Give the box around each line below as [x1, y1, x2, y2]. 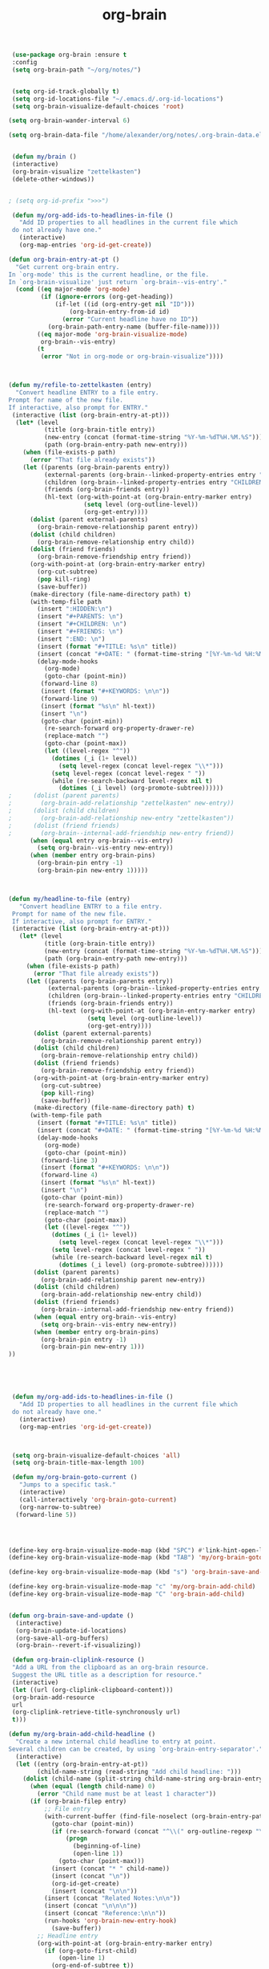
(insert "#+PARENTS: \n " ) [37, 613, 124, 621]
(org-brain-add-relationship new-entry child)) [40, 1290, 203, 1298]
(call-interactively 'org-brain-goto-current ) [18, 1495, 178, 1503]
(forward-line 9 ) [40, 695, 98, 703]
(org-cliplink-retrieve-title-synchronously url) [11, 1708, 181, 1716]
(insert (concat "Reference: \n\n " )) [43, 1910, 167, 1918]
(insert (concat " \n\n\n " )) [43, 1902, 138, 1910]
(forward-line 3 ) [40, 1156, 98, 1164]
